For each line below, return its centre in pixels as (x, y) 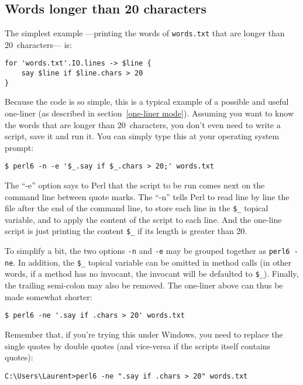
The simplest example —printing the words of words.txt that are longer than (145, 33)
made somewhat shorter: (49, 296)
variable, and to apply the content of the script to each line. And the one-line (143, 219)
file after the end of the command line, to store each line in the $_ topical (137, 208)
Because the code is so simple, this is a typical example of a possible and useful (147, 102)
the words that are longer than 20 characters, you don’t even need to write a (143, 124)
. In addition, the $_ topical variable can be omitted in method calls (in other (152, 262)
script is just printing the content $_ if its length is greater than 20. (126, 231)
